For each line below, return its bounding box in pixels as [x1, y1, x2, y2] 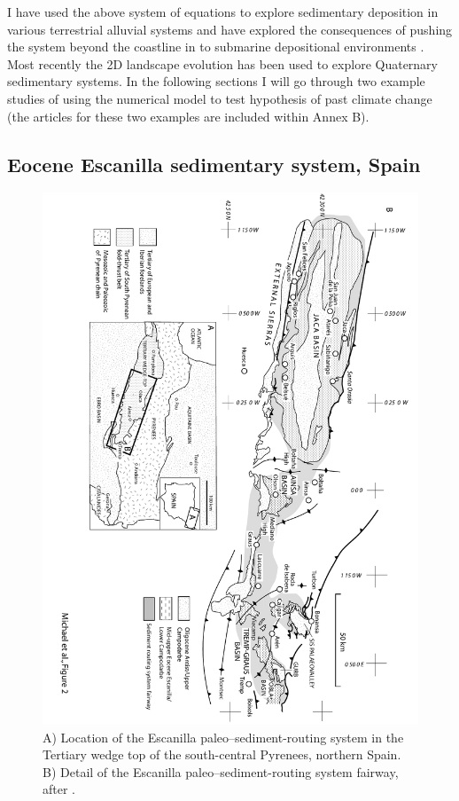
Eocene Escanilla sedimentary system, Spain [7, 150, 421, 177]
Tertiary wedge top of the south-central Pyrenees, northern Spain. [43, 745, 401, 764]
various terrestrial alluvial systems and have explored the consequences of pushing [7, 20, 453, 38]
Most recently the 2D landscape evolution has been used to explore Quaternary [7, 54, 438, 73]
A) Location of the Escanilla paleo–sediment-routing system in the [43, 727, 404, 746]
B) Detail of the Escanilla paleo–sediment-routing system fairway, [43, 762, 399, 781]
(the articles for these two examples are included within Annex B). [7, 106, 370, 125]
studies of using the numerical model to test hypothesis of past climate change [7, 89, 432, 107]
